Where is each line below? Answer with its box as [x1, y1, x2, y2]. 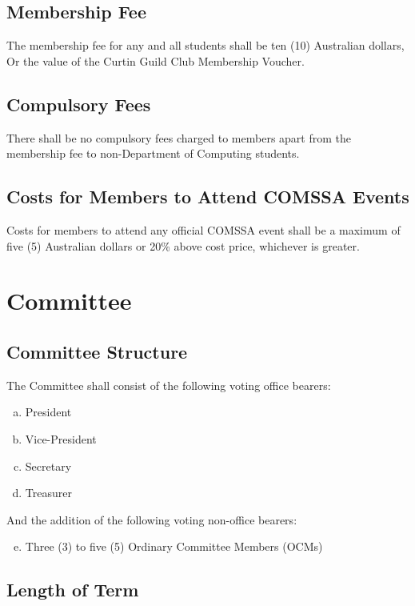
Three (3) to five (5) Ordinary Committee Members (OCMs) [25, 538, 323, 555]
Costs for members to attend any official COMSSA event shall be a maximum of [6, 221, 401, 238]
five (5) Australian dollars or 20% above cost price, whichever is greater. [6, 237, 360, 254]
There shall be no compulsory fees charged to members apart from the [6, 129, 352, 146]
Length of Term [6, 577, 139, 602]
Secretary [25, 457, 72, 474]
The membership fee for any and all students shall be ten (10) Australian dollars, [6, 37, 405, 54]
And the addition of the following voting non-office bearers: [6, 511, 297, 528]
